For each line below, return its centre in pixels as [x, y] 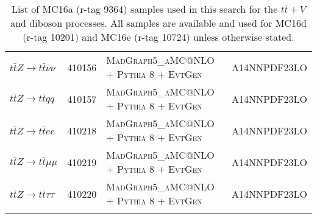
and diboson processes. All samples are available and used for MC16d [158, 23]
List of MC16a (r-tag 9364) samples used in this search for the [144, 9]
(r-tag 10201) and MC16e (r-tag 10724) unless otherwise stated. [158, 37]
